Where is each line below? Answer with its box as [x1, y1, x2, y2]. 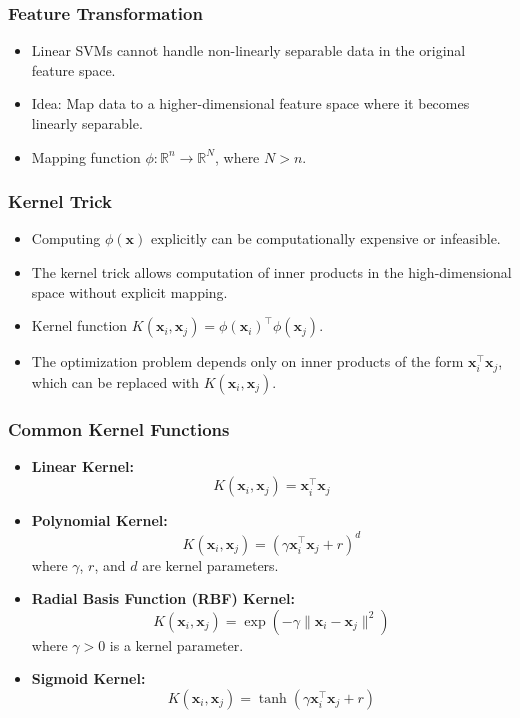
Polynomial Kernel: [31, 510, 168, 531]
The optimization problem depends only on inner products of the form [31, 351, 464, 372]
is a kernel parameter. [109, 634, 244, 655]
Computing [31, 228, 101, 249]
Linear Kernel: [31, 455, 134, 476]
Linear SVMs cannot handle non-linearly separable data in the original [31, 40, 466, 61]
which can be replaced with [31, 371, 200, 392]
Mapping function [31, 146, 141, 167]
